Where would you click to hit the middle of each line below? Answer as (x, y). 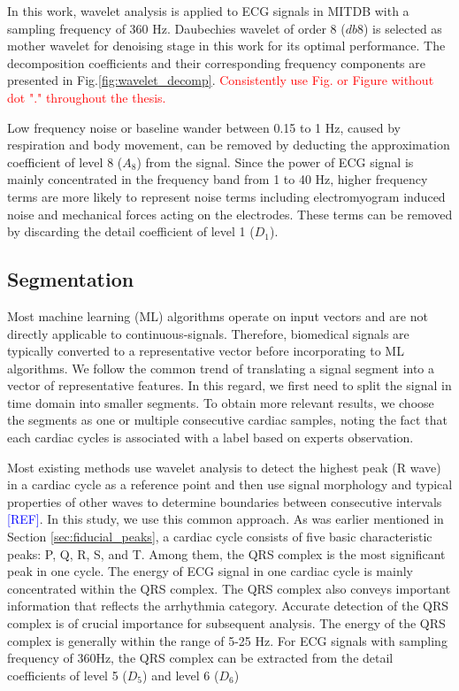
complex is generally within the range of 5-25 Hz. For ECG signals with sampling (227, 640)
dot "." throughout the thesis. (87, 97)
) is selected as (403, 28)
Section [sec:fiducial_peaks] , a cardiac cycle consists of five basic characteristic (220, 537)
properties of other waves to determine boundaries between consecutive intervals (225, 501)
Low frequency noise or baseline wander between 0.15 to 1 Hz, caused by (204, 127)
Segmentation (71, 279)
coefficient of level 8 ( (65, 161)
